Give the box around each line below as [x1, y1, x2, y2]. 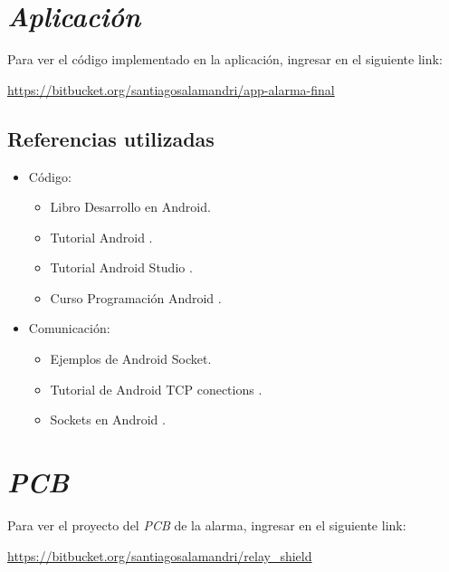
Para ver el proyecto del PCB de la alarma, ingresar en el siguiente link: [7, 515, 406, 534]
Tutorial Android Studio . [50, 258, 193, 277]
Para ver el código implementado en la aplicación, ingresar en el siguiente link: [7, 50, 443, 69]
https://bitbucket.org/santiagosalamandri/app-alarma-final [7, 80, 335, 99]
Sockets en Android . [50, 410, 166, 429]
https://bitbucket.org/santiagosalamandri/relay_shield [7, 546, 312, 565]
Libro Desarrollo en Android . [50, 197, 211, 216]
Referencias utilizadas [7, 124, 215, 152]
